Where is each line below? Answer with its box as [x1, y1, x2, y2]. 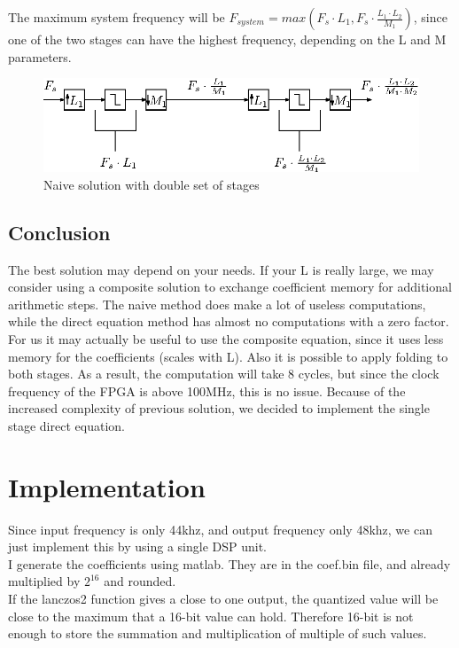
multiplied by [8, 572, 81, 590]
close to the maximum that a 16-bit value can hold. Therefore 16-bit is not [8, 606, 414, 625]
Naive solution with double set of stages [43, 175, 260, 193]
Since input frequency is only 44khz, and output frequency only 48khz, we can [8, 519, 432, 538]
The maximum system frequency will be [8, 8, 225, 26]
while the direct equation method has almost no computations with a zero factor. [8, 312, 449, 331]
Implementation [8, 468, 206, 504]
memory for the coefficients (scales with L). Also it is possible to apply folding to [8, 347, 448, 365]
